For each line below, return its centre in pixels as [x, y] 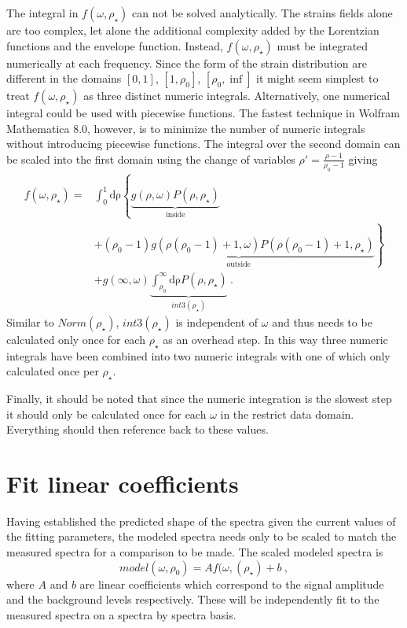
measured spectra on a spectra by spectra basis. [121, 614]
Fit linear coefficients [123, 483]
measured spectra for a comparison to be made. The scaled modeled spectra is [195, 552]
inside [175, 215]
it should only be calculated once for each [106, 414]
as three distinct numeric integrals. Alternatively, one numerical [237, 96]
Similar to [30, 321]
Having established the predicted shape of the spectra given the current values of [201, 521]
